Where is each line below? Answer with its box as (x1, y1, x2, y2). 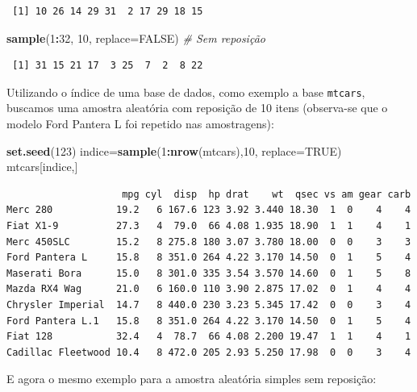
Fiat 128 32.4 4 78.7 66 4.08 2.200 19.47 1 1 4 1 (6, 331, 411, 343)
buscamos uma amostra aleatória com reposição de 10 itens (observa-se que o (6, 99, 388, 116)
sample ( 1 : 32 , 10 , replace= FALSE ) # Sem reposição (6, 29, 265, 46)
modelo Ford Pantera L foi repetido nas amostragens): (6, 115, 274, 132)
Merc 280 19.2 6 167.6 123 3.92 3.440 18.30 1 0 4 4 (6, 204, 411, 216)
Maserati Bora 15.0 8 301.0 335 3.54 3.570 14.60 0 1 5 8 (6, 267, 411, 279)
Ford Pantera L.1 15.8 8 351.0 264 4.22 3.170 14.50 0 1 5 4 (6, 315, 411, 327)
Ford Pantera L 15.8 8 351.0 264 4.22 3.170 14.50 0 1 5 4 (6, 252, 411, 264)
